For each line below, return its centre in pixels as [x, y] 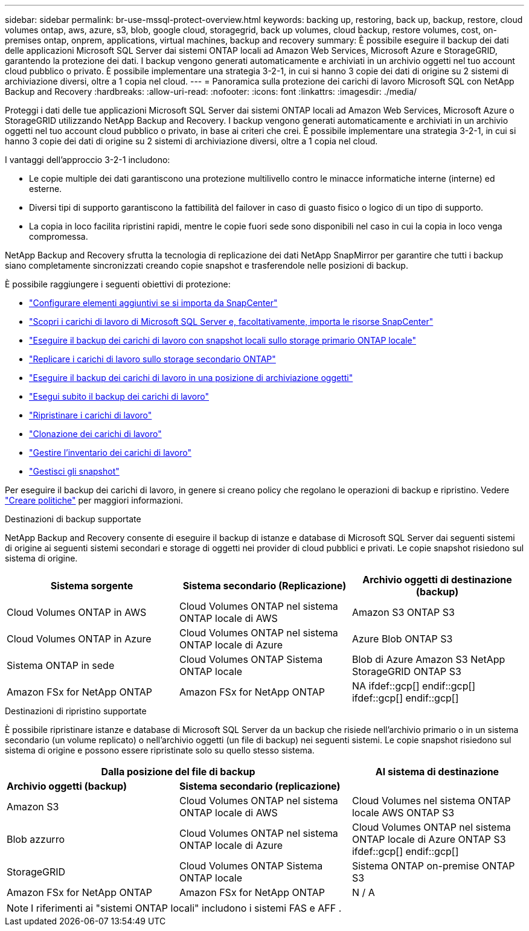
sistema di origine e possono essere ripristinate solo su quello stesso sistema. [160, 750]
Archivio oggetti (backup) [67, 786]
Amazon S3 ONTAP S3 [403, 612]
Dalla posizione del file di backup [178, 772]
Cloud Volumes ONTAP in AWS [77, 612]
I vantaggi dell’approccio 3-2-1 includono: [88, 160]
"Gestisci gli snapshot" [74, 471]
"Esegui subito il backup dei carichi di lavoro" [119, 396]
